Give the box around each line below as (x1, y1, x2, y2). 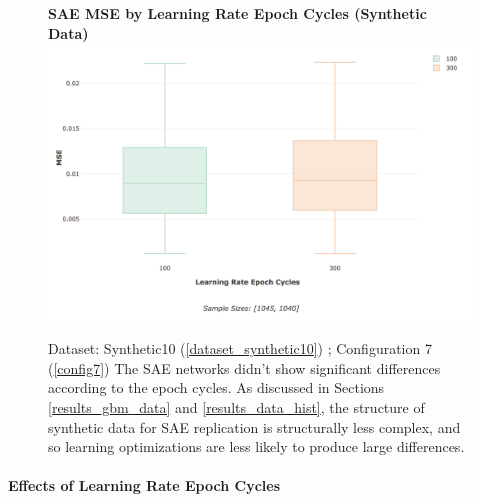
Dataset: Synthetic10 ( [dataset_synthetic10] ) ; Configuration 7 (48, 338, 432, 359)
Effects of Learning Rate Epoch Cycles (8, 475, 280, 496)
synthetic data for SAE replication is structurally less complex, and (48, 416, 461, 437)
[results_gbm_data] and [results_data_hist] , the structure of (48, 396, 425, 417)
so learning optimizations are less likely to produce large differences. (48, 436, 465, 457)
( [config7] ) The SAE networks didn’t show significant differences (48, 357, 441, 378)
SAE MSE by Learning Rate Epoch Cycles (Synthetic (48, 3, 427, 23)
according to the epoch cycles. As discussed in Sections (48, 377, 385, 398)
